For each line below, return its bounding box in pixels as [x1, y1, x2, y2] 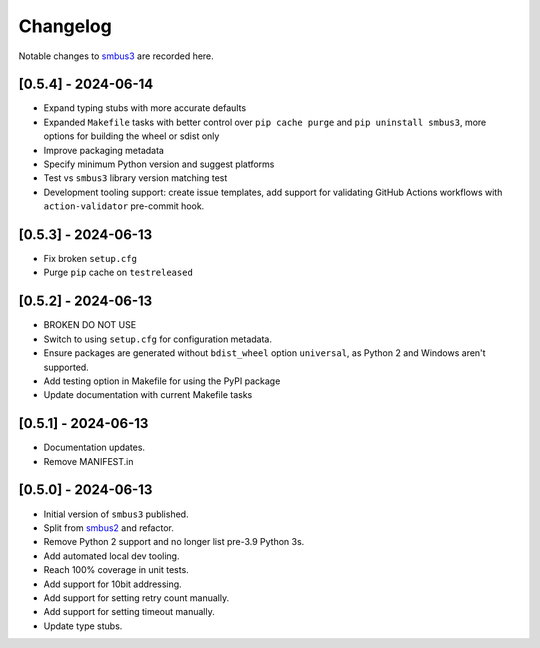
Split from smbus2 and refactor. [43, 521, 174, 534]
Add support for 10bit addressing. [43, 578, 182, 590]
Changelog [18, 15, 112, 37]
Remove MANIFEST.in [43, 455, 134, 467]
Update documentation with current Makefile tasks [43, 389, 253, 401]
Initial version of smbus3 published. [43, 508, 189, 520]
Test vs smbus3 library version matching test [43, 172, 228, 184]
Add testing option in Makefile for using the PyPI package [43, 375, 281, 387]
